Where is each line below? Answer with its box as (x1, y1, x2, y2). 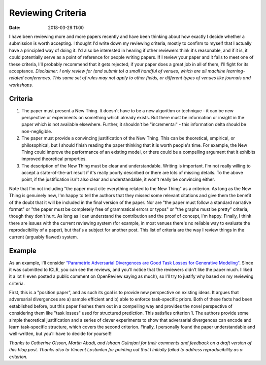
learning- (226, 68, 246, 74)
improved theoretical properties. (21, 156, 87, 162)
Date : (9, 25, 21, 31)
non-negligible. (21, 128, 53, 134)
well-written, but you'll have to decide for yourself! (9, 331, 112, 337)
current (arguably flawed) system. (9, 234, 78, 240)
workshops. (9, 82, 33, 88)
